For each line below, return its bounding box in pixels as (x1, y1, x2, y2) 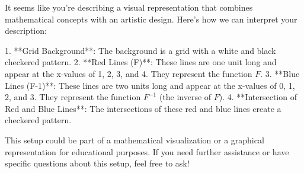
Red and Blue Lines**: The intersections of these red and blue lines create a (5, 102, 281, 114)
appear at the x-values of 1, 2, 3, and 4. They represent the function (5, 67, 252, 79)
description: (5, 24, 47, 37)
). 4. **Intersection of (219, 91, 297, 103)
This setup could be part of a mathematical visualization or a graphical (5, 133, 264, 146)
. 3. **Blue (260, 67, 300, 79)
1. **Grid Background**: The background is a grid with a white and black (5, 44, 276, 56)
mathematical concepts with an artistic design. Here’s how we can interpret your (5, 12, 297, 25)
